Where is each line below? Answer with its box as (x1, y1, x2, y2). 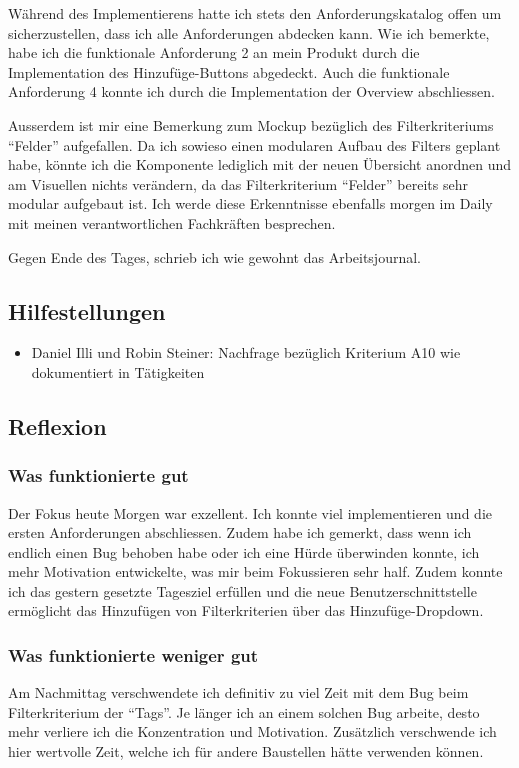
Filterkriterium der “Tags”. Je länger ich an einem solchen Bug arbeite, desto (8, 701, 480, 722)
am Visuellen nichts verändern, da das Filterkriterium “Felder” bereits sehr (8, 173, 468, 194)
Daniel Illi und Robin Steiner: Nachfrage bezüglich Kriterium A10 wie (31, 342, 461, 363)
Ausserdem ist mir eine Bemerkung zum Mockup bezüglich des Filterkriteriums (8, 114, 494, 135)
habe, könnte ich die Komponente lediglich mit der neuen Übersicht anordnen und (8, 154, 512, 175)
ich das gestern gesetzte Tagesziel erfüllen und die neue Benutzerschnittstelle (8, 580, 477, 601)
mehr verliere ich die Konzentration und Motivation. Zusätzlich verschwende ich (8, 721, 497, 742)
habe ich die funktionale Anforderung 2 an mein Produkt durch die (8, 42, 420, 63)
